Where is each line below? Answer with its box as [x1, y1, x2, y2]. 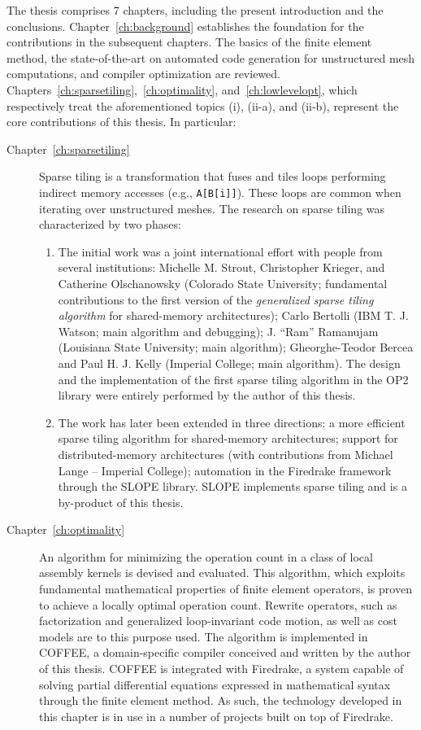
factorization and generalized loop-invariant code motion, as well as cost [39, 612, 397, 629]
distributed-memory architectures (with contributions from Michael [58, 445, 393, 462]
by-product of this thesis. [58, 493, 184, 510]
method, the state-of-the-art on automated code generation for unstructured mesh [7, 49, 415, 66]
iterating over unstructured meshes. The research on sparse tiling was [39, 199, 385, 216]
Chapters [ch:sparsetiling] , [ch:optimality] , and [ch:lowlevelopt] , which [7, 81, 358, 98]
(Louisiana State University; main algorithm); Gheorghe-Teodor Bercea [58, 339, 414, 356]
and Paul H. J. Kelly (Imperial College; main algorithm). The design [58, 354, 401, 371]
